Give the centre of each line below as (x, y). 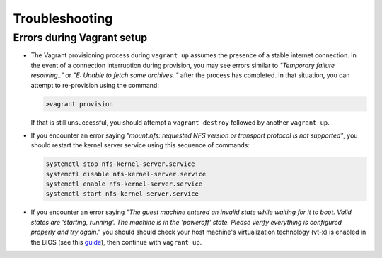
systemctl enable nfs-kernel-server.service (124, 184)
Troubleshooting (63, 18)
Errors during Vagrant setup (80, 38)
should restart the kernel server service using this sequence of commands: (140, 145)
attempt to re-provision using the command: (95, 85)
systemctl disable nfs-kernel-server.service (126, 174)
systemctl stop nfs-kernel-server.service (120, 164)
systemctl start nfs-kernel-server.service (122, 194)
